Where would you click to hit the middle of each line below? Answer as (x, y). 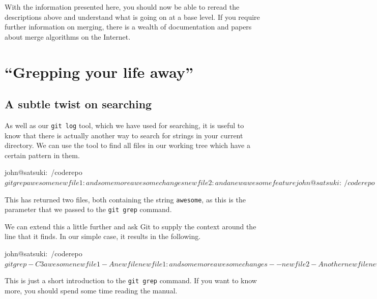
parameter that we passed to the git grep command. (88, 209)
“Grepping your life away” (99, 71)
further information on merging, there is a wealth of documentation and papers (128, 27)
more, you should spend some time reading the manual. (91, 290)
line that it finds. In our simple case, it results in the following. (103, 236)
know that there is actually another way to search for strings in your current (124, 135)
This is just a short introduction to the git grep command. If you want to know (131, 280)
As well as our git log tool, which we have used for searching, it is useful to (124, 125)
